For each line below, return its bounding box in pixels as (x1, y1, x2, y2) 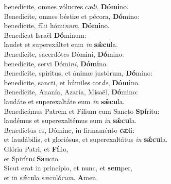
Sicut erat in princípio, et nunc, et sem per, (4, 163, 133, 173)
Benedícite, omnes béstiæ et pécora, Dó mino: (4, 11, 139, 21)
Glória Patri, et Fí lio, (4, 143, 68, 153)
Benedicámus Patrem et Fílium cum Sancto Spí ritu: (4, 106, 160, 116)
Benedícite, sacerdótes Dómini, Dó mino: (4, 48, 124, 59)
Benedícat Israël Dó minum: (4, 30, 86, 40)
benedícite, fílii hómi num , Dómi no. (4, 20, 110, 31)
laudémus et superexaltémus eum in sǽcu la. (4, 115, 137, 125)
